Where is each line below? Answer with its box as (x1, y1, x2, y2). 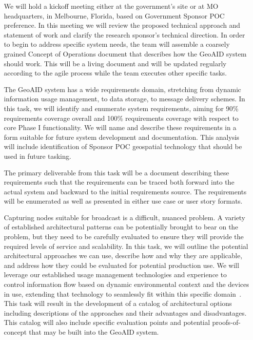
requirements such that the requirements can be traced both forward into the (4, 177, 234, 187)
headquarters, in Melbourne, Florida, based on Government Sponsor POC (4, 10, 225, 20)
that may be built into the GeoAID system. (29, 327, 159, 337)
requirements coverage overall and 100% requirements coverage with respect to (4, 113, 239, 123)
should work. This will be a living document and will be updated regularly (4, 58, 227, 68)
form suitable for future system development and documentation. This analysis (4, 132, 239, 142)
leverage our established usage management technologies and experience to (4, 269, 227, 280)
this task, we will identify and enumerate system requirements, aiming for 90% (4, 103, 239, 113)
